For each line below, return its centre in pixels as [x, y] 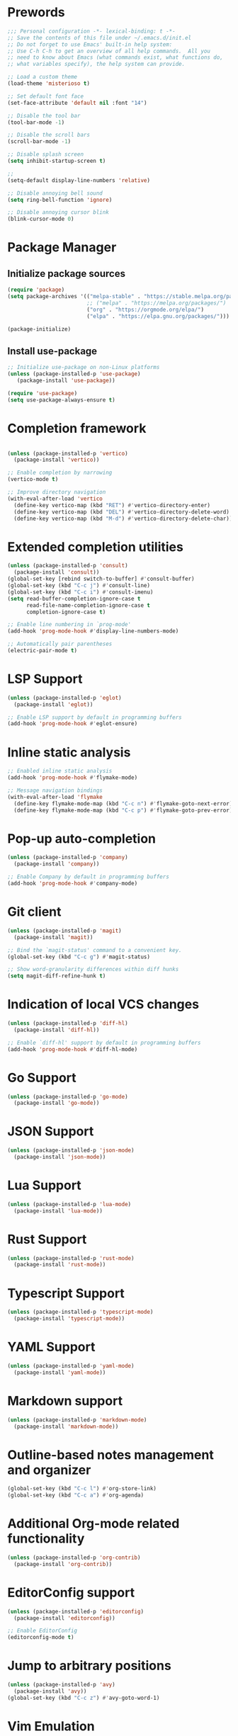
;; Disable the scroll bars [49, 135]
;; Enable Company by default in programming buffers [89, 877]
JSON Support [51, 1131]
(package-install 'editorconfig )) [64, 1618]
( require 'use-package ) [42, 393]
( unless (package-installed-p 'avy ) [61, 1685]
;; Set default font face [45, 96]
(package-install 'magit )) [53, 937]
